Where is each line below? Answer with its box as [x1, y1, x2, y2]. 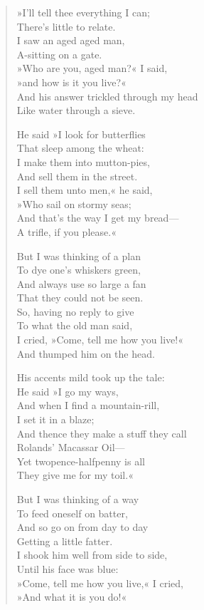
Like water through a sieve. [16, 103, 136, 118]
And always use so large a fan [16, 276, 146, 291]
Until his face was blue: [16, 561, 119, 576]
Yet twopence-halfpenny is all [16, 453, 145, 468]
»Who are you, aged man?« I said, [16, 61, 168, 76]
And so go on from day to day [16, 519, 149, 534]
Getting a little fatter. [16, 533, 113, 548]
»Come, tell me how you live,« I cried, [16, 575, 183, 590]
